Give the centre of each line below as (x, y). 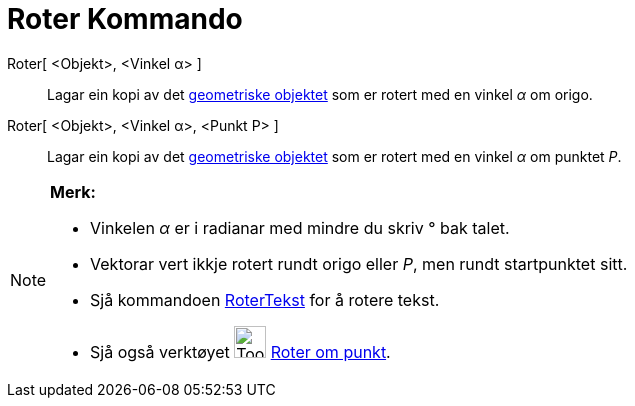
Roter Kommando (125, 19)
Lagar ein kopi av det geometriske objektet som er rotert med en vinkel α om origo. (320, 94)
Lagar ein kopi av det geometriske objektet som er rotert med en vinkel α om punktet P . (334, 156)
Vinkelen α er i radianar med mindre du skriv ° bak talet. (300, 227)
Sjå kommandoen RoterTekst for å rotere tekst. (265, 299)
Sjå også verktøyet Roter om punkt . (240, 351)
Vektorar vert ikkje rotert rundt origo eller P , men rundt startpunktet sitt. (359, 263)
